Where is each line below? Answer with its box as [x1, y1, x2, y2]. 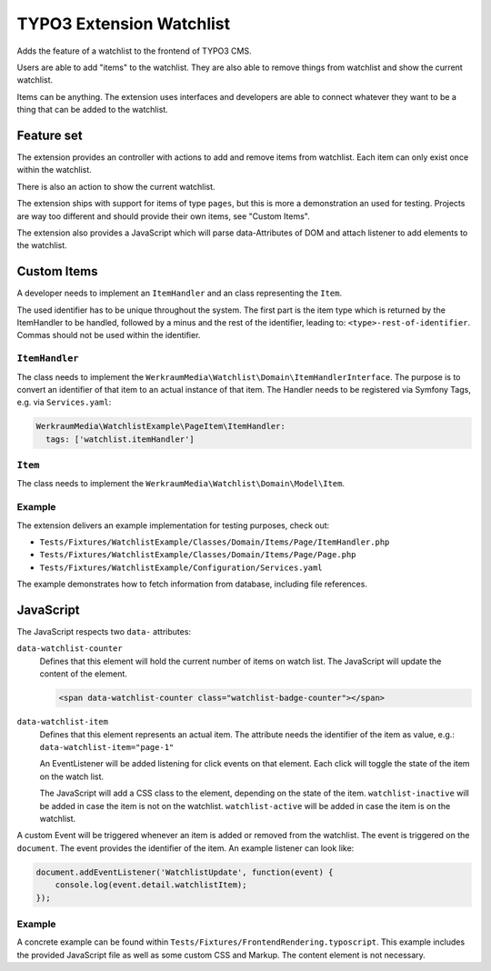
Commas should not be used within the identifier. [16, 330, 201, 341]
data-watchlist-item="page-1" [39, 742, 175, 752]
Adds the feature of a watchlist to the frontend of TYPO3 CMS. [16, 45, 252, 56]
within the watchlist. [16, 165, 93, 175]
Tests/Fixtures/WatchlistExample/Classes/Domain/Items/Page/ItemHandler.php [39, 537, 390, 547]
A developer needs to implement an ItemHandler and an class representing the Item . [16, 287, 343, 299]
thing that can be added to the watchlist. [16, 105, 168, 115]
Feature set [16, 127, 83, 143]
